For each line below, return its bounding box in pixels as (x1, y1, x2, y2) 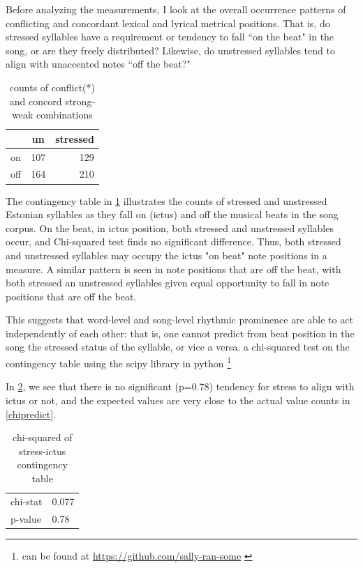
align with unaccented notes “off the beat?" (6, 56, 191, 71)
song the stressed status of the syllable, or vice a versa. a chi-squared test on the (6, 339, 350, 354)
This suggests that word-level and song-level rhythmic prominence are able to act (6, 312, 353, 327)
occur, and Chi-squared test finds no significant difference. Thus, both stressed (6, 234, 341, 249)
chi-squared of (13, 430, 73, 445)
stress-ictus (19, 443, 66, 458)
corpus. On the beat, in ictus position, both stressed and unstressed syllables (6, 220, 334, 235)
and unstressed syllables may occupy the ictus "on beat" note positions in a (6, 247, 327, 262)
